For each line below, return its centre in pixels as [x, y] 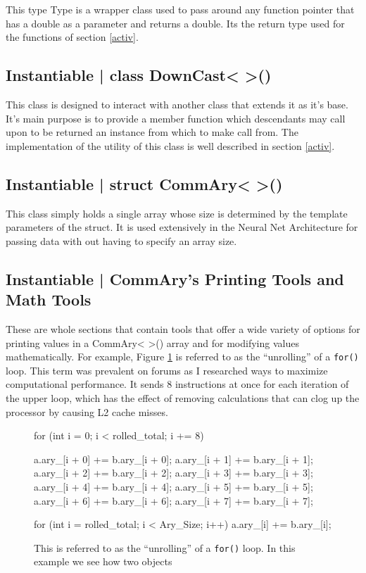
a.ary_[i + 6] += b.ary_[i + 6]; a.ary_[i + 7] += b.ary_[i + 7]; [173, 500]
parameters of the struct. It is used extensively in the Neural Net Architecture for [182, 227]
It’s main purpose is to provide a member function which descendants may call [176, 118]
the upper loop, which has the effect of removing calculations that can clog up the [183, 397]
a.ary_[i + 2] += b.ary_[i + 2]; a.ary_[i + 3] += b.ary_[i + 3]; [173, 473]
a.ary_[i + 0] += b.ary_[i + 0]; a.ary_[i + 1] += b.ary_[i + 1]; [173, 459]
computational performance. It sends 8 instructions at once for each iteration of [177, 384]
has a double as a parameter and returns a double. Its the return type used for [175, 23]
